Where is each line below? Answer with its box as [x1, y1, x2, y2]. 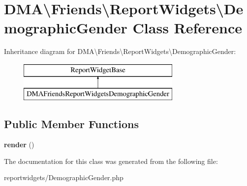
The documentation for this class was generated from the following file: [4, 156, 218, 166]
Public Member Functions [4, 116, 139, 132]
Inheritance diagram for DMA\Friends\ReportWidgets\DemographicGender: [4, 46, 236, 56]
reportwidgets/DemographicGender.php [4, 172, 123, 183]
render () [4, 139, 34, 150]
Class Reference [132, 18, 243, 38]
